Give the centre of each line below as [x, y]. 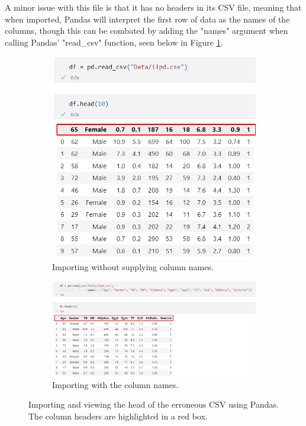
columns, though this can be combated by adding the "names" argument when [146, 31]
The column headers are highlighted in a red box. [118, 416]
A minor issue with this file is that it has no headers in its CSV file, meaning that [153, 7]
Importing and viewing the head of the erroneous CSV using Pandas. [154, 404]
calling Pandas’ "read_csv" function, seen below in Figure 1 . [114, 42]
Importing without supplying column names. [133, 266]
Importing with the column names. [115, 384]
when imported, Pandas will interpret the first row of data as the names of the [147, 19]
